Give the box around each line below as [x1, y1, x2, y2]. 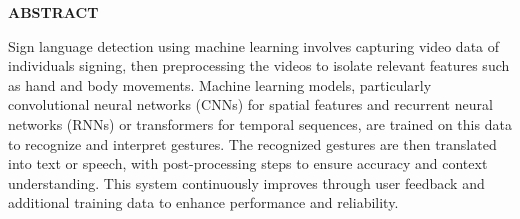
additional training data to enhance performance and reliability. [8, 192, 399, 213]
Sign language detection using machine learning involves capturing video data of [8, 35, 500, 56]
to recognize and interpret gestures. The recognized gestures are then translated [8, 133, 497, 154]
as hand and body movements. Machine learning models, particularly [8, 74, 432, 95]
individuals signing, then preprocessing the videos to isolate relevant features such [8, 55, 510, 76]
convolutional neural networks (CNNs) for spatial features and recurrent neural [8, 94, 493, 115]
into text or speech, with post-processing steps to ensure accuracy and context [8, 153, 488, 174]
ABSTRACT [8, 2, 99, 22]
